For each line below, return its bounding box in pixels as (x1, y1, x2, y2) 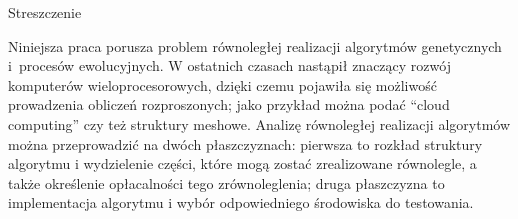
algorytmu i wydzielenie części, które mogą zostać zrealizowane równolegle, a (8, 153, 477, 174)
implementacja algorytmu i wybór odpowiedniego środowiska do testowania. (8, 192, 474, 213)
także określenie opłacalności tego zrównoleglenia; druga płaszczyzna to (8, 172, 445, 193)
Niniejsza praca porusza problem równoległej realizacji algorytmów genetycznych (8, 35, 502, 56)
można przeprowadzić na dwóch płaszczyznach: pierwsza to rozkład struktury (8, 133, 483, 154)
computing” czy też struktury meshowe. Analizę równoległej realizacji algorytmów (8, 113, 511, 134)
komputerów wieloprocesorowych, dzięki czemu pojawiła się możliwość (8, 74, 437, 95)
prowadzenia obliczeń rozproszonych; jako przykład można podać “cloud (8, 94, 450, 115)
